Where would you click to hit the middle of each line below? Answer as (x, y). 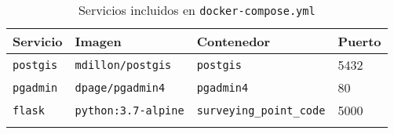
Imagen (98, 41)
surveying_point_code (261, 110)
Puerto (359, 41)
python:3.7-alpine (130, 110)
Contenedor (233, 41)
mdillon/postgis (123, 65)
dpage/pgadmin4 (120, 87)
